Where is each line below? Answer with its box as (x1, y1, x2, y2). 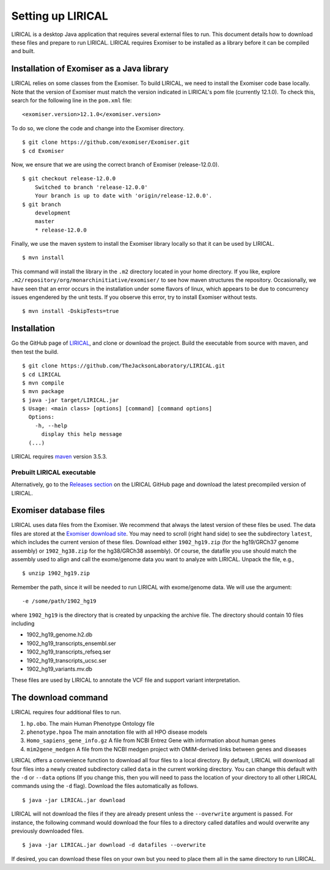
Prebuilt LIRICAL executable (11, 468, 96, 476)
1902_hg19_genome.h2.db (26, 631, 93, 638)
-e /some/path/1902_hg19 (22, 598, 97, 605)
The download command (11, 693, 108, 703)
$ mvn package (22, 388, 64, 395)
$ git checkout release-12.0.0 (22, 175, 116, 182)
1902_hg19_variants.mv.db (26, 665, 93, 673)
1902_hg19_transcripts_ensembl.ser (26, 640, 116, 647)
